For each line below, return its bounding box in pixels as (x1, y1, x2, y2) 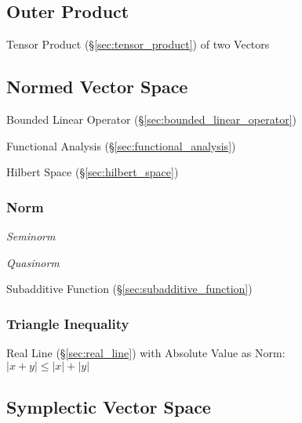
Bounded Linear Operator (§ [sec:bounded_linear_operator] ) (6, 111, 297, 127)
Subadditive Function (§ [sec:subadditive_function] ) (6, 280, 253, 297)
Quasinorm (6, 254, 60, 270)
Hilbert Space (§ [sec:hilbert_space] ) (6, 164, 179, 180)
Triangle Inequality (6, 313, 129, 333)
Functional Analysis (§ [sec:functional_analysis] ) (6, 137, 236, 154)
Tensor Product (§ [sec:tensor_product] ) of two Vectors (6, 36, 270, 52)
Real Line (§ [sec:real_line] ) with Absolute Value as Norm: (6, 345, 286, 360)
